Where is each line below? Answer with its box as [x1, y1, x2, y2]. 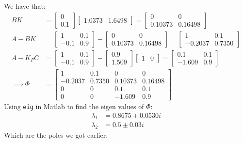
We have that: [4, 1, 46, 11]
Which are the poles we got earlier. [4, 130, 108, 140]
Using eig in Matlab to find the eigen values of [4, 101, 144, 111]
